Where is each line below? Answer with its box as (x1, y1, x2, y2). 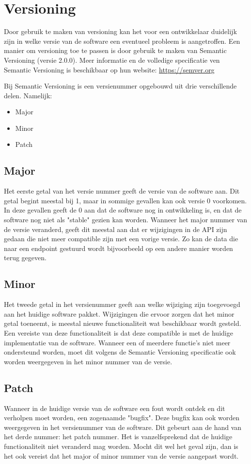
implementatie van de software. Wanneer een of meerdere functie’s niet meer (4, 337, 231, 347)
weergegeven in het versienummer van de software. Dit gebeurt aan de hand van (4, 422, 242, 432)
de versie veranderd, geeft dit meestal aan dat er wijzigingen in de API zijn (4, 224, 227, 234)
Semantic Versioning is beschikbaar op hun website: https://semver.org (4, 64, 215, 74)
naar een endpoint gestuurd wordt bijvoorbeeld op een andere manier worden (4, 243, 233, 253)
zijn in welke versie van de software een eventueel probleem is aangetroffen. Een (4, 36, 240, 46)
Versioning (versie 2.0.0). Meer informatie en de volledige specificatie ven (4, 54, 220, 65)
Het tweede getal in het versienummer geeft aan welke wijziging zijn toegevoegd (4, 299, 240, 309)
